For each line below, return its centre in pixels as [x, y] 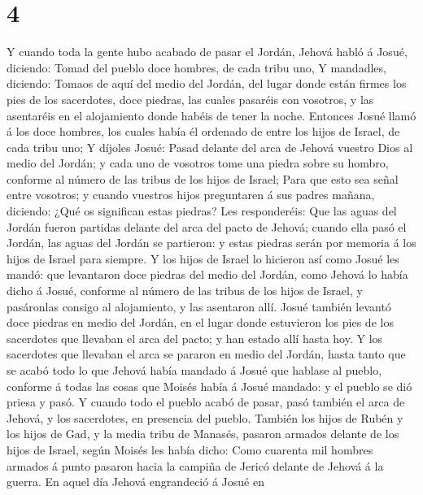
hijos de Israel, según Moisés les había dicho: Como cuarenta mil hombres [190, 449]
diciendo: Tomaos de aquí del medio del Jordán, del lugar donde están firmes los [207, 83]
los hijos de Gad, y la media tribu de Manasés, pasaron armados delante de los [203, 434]
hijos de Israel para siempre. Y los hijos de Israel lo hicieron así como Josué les [203, 258]
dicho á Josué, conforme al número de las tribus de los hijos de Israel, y [185, 291]
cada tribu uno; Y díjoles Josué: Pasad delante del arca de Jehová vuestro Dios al [210, 147]
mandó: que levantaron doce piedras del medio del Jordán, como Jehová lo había [207, 274]
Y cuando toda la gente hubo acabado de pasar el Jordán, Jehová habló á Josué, [207, 52]
